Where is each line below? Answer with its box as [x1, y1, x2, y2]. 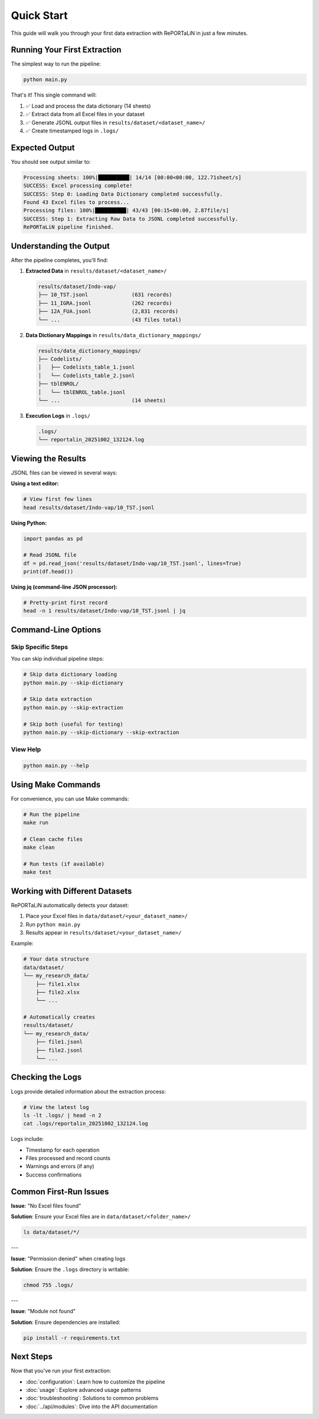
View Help [11, 745, 41, 754]
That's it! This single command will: [11, 92, 97, 99]
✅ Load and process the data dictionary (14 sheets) [25, 102, 151, 109]
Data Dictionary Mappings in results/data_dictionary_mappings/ [25, 331, 201, 338]
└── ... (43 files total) [38, 316, 182, 323]
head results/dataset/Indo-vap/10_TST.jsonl [23, 504, 155, 511]
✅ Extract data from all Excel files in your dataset [25, 111, 145, 118]
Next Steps [11, 1352, 53, 1362]
